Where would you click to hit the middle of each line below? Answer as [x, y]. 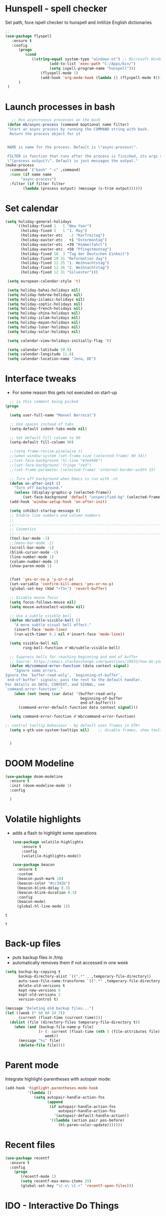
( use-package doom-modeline [34, 777]
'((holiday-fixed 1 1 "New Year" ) [54, 226]
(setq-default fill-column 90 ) [42, 442]
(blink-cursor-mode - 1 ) [34, 552]
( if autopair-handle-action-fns [83, 1107]
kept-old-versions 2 [39, 995]
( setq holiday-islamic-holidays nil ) [46, 299]
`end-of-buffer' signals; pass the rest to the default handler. [74, 680]
